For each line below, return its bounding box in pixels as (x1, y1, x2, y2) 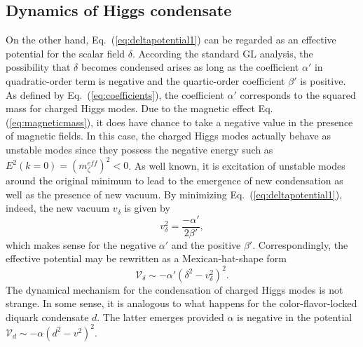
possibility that (6, 60, 71, 74)
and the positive (171, 237, 241, 252)
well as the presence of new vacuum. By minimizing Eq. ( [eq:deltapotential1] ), (6, 186, 343, 201)
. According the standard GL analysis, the (132, 46, 313, 60)
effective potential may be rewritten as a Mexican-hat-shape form (6, 251, 287, 266)
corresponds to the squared (240, 87, 356, 102)
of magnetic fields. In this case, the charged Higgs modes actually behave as (6, 128, 331, 143)
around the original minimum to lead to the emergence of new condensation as (6, 173, 343, 188)
